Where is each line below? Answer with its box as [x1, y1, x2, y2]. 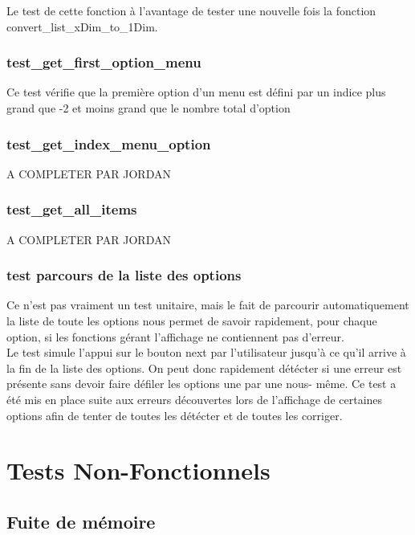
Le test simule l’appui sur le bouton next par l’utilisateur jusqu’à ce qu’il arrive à [6, 344, 406, 361]
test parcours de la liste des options [6, 265, 242, 285]
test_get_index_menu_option [6, 133, 211, 153]
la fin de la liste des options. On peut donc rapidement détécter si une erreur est [6, 359, 402, 376]
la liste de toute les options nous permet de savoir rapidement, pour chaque [6, 312, 377, 329]
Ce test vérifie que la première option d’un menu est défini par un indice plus [6, 84, 386, 100]
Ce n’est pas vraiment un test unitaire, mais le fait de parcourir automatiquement [6, 296, 409, 313]
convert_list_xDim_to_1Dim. [6, 18, 158, 35]
